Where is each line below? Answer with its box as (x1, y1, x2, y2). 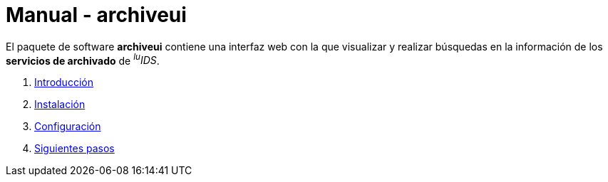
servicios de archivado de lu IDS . (6, 52, 160, 67)
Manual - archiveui (6, 3, 187, 27)
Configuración (34, 120, 101, 133)
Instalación (34, 98, 86, 111)
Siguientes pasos (34, 142, 115, 155)
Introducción (34, 76, 93, 89)
